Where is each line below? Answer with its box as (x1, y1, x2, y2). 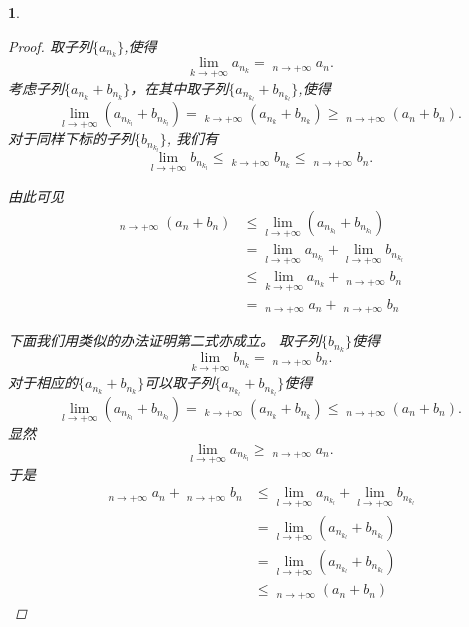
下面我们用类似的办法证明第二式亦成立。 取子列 (8, 330, 322, 351)
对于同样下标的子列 (8, 128, 134, 149)
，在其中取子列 (130, 77, 229, 98)
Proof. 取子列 (8, 35, 92, 56)
